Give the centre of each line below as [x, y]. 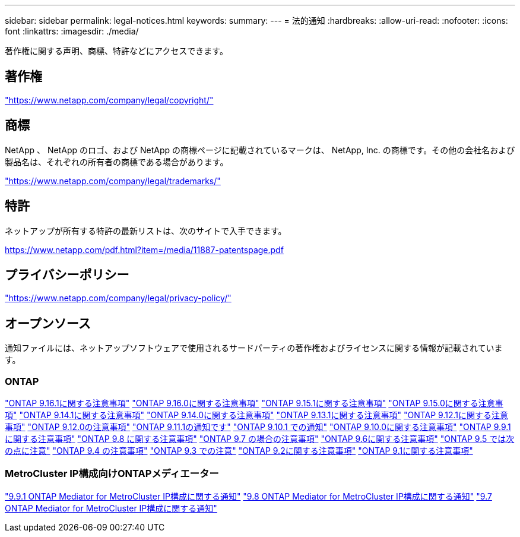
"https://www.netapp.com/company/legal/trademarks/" [113, 181]
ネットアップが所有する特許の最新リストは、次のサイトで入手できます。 [146, 230]
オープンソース [48, 323]
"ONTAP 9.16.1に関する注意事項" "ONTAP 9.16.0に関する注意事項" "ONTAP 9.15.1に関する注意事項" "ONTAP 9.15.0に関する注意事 [254, 403]
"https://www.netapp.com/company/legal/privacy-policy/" [118, 298]
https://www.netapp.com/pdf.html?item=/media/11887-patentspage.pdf [144, 249]
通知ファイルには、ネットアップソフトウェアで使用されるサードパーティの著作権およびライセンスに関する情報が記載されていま [254, 348]
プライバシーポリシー [67, 274]
